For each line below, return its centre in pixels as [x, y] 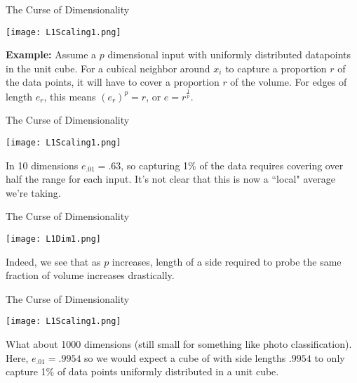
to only [330, 357]
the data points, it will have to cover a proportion [113, 82]
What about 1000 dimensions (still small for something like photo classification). [179, 344]
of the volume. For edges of [289, 82]
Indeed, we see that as [53, 261]
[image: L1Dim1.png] [54, 239]
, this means [70, 96]
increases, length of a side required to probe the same [227, 261]
